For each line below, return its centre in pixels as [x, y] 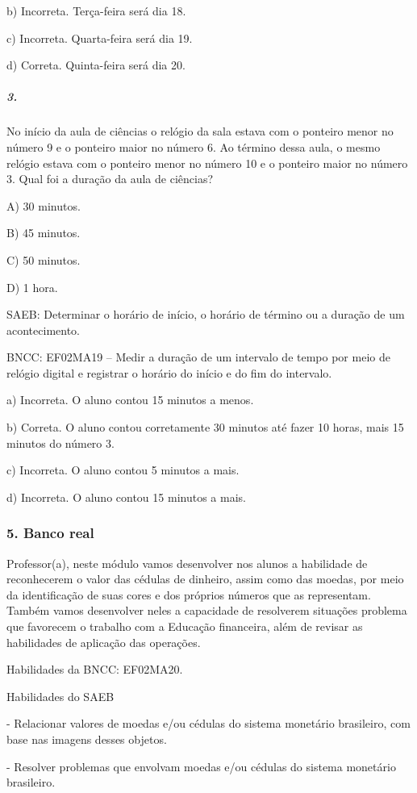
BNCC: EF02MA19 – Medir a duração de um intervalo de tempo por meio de [198, 357]
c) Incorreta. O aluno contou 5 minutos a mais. [123, 470]
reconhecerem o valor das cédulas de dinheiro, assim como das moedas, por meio [205, 579]
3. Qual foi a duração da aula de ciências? [110, 179]
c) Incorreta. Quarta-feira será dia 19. [100, 38]
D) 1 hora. [32, 287]
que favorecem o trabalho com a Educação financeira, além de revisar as [185, 626]
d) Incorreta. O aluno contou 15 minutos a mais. [126, 497]
